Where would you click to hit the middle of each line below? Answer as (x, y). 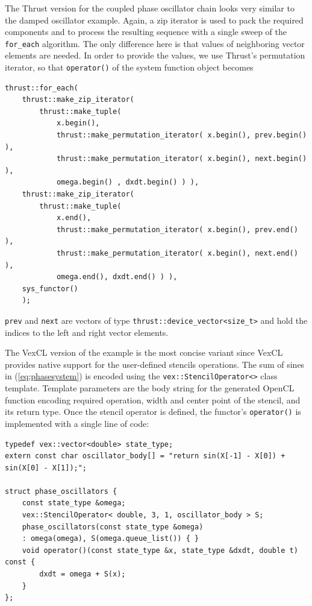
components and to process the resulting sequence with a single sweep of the (146, 32)
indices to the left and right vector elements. (87, 332)
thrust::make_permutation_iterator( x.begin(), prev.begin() (182, 135)
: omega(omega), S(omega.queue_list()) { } (111, 539)
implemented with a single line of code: (77, 423)
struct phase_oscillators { (61, 491)
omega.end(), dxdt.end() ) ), (117, 277)
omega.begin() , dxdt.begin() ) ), (128, 182)
